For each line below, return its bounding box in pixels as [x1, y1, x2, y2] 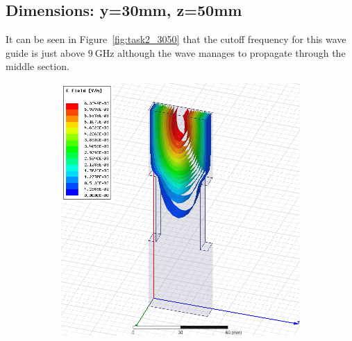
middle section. [6, 59, 69, 73]
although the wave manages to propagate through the [117, 45, 346, 60]
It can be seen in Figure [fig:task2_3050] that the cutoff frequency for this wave [6, 32, 346, 46]
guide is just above [6, 45, 85, 60]
